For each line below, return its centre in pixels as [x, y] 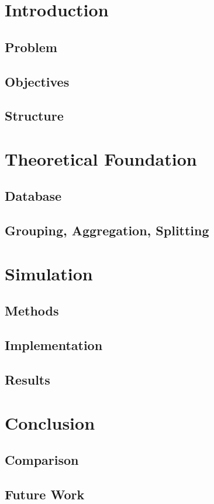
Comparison [42, 460]
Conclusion [50, 422]
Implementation [54, 345]
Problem [31, 47]
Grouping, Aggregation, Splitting [107, 230]
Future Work [45, 494]
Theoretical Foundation [101, 158]
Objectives [37, 81]
